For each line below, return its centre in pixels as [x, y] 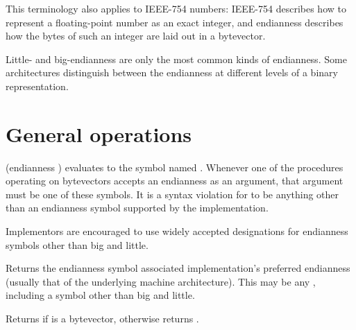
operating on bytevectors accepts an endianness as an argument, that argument [175, 181]
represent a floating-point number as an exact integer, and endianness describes [175, 22]
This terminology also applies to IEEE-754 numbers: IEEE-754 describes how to [176, 8]
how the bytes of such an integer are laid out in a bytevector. [136, 36]
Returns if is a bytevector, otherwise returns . [102, 319]
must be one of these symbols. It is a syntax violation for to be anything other [172, 194]
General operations [99, 133]
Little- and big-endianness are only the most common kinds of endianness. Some [176, 59]
